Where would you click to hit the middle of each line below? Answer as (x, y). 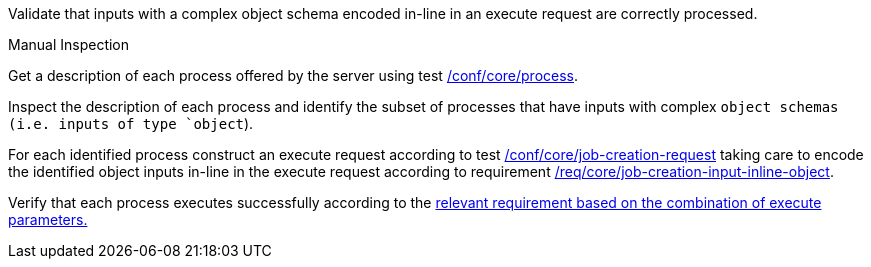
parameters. (48, 219)
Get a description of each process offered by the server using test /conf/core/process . (293, 75)
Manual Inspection (69, 44)
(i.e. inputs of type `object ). (131, 123)
